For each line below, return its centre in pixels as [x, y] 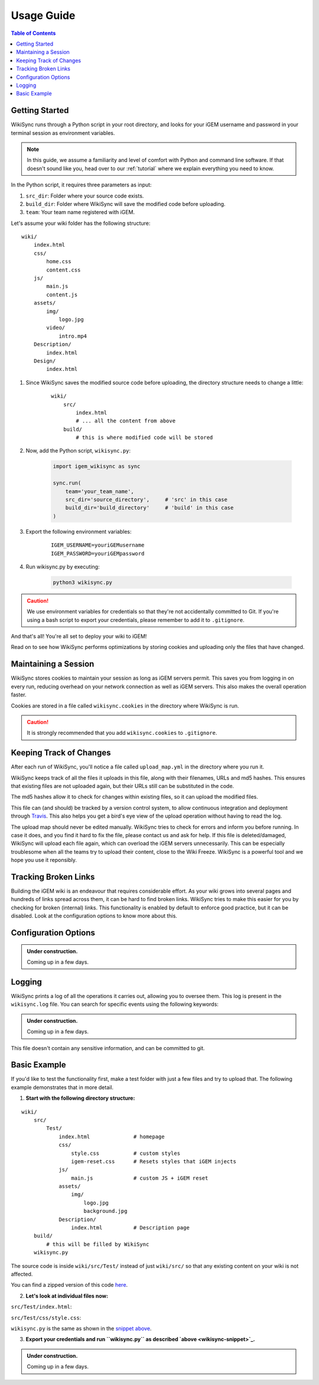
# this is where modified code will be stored [144, 438]
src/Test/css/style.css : [46, 1318]
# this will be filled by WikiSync [98, 1244]
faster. [19, 695]
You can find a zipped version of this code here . [69, 1285]
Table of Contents [33, 33]
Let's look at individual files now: [67, 1296]
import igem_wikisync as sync [97, 466]
